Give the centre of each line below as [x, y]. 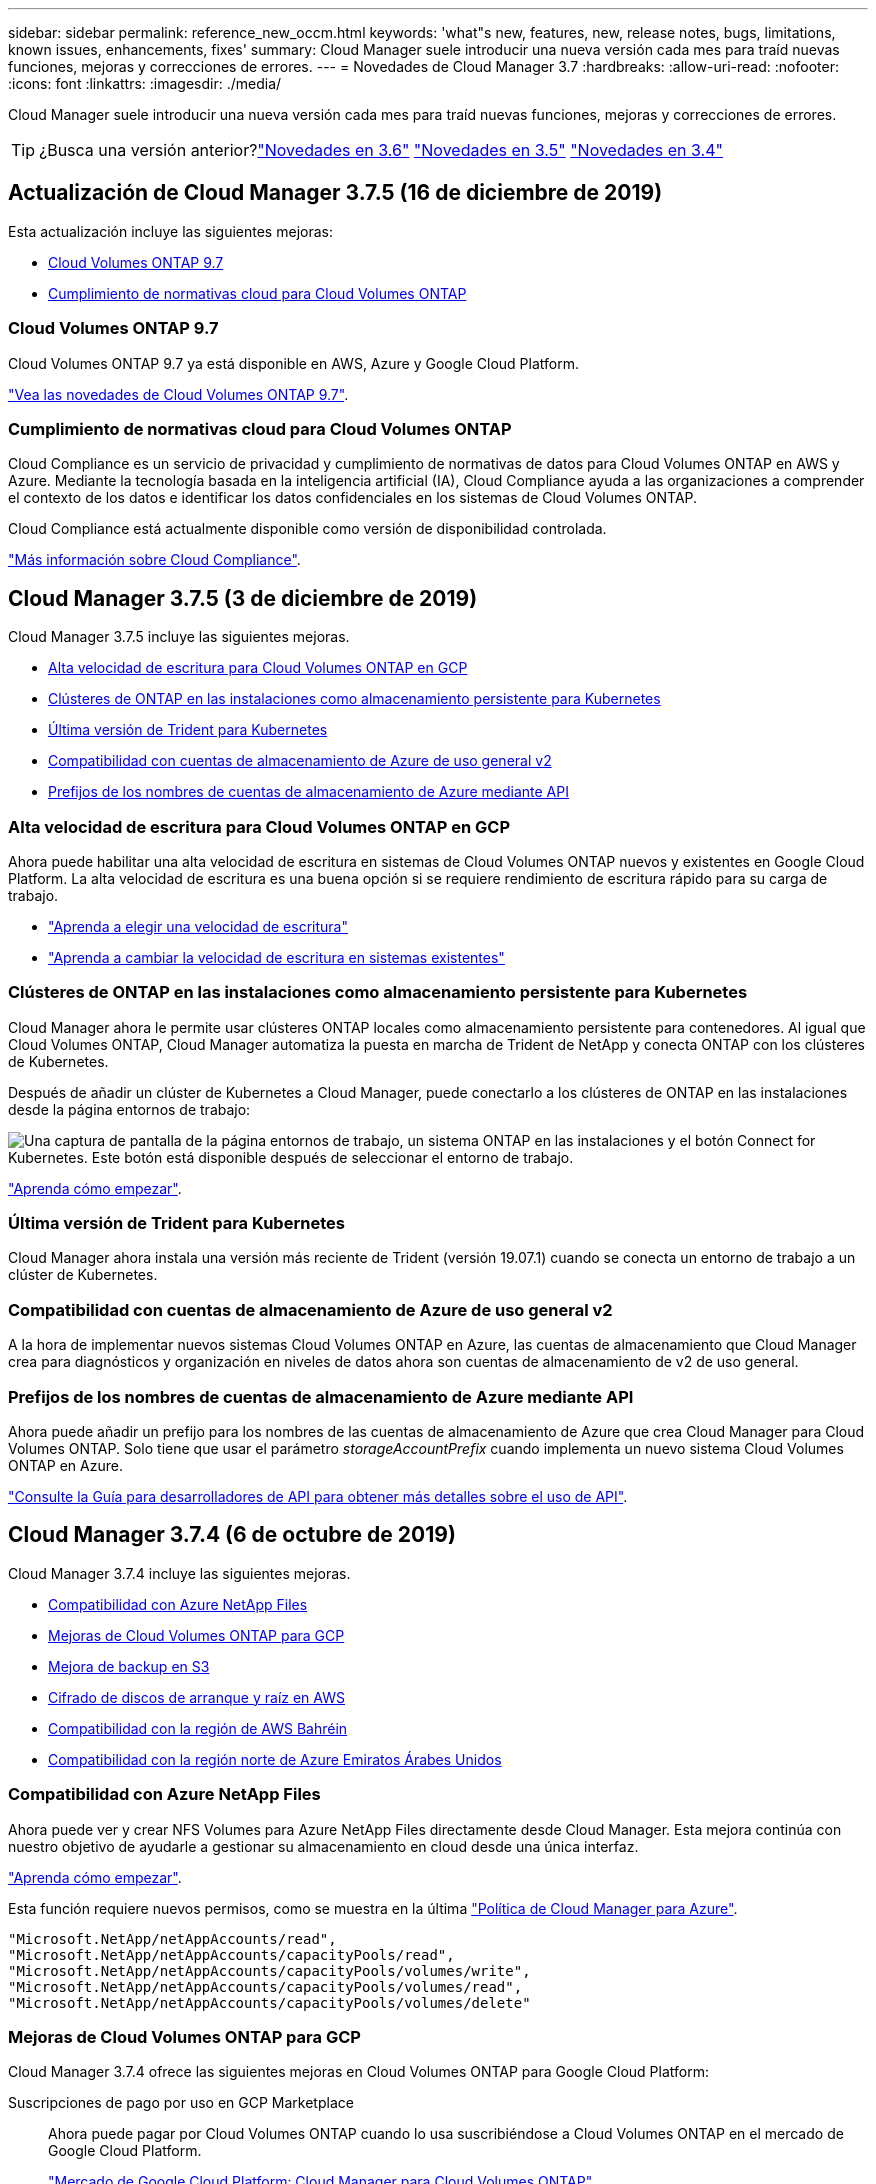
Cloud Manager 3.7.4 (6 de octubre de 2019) [232, 1535]
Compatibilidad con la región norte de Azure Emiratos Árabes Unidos [275, 1759]
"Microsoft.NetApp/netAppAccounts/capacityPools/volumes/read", [265, 1986]
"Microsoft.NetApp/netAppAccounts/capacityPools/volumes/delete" [269, 2002]
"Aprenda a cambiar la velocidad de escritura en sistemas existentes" [276, 957]
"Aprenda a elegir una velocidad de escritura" [198, 926]
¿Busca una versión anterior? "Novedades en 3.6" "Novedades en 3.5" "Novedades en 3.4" [381, 150]
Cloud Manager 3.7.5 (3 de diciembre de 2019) [243, 598]
